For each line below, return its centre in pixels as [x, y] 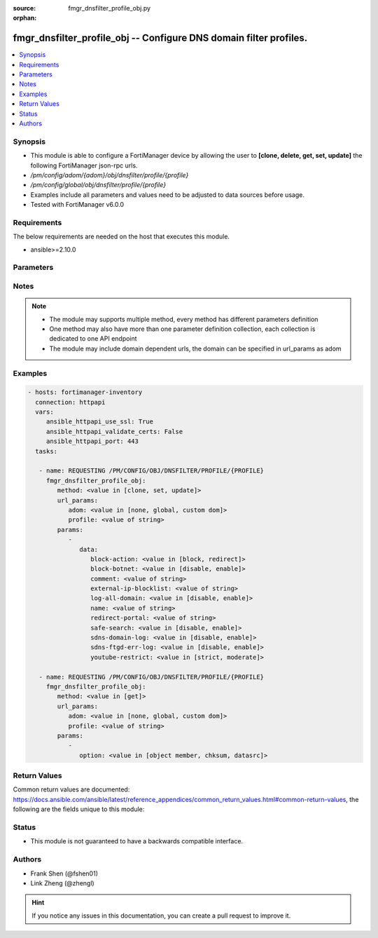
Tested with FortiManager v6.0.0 [77, 205]
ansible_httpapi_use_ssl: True [100, 422]
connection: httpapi [70, 402]
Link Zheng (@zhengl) [62, 883]
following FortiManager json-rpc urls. [84, 165]
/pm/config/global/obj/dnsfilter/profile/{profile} [98, 185]
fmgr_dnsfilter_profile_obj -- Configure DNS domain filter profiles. [160, 38]
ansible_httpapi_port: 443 [92, 441]
